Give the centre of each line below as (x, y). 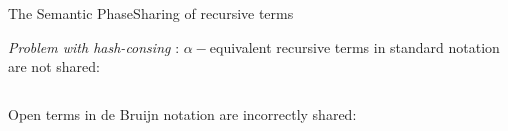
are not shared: (54, 66)
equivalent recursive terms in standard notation (354, 46)
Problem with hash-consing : (94, 46)
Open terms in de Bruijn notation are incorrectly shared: (182, 113)
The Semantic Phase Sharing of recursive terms (151, 13)
